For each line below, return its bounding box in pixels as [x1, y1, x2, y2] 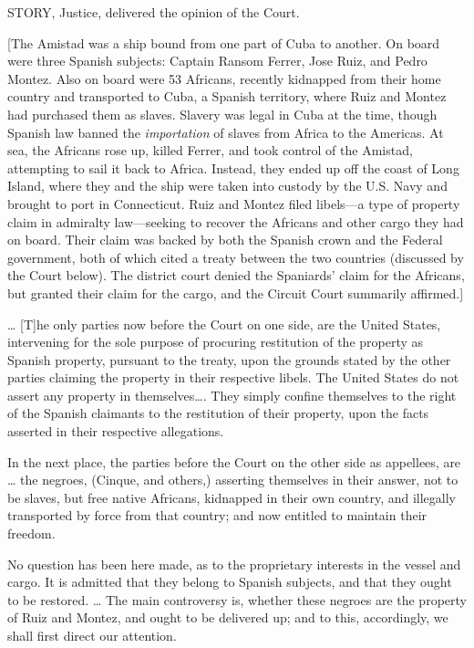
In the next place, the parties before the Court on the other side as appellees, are [7, 452, 461, 471]
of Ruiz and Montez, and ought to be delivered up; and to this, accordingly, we [7, 608, 448, 627]
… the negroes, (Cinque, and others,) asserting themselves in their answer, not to [7, 470, 459, 489]
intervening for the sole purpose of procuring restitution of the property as [7, 332, 424, 351]
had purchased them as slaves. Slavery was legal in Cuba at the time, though [7, 104, 438, 123]
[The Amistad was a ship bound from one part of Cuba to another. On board [7, 33, 440, 52]
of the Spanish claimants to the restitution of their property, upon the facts [7, 403, 429, 423]
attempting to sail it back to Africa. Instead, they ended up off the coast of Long [7, 158, 459, 177]
